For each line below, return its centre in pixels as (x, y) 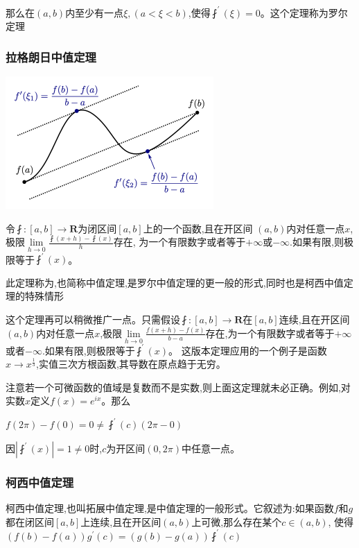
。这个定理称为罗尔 (304, 12)
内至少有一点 (95, 12)
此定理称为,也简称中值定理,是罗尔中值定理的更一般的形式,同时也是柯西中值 (175, 282)
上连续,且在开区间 (121, 521)
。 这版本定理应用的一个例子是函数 (247, 350)
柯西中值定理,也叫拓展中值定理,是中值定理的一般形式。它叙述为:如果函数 (170, 508)
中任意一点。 (211, 448)
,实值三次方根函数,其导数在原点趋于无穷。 (131, 364)
